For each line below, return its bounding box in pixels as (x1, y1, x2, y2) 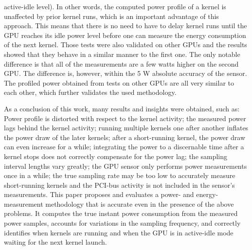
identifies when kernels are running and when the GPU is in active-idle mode (4, 227, 234, 237)
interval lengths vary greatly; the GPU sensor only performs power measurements (4, 161, 247, 171)
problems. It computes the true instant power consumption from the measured (4, 208, 238, 218)
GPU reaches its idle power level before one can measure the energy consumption (4, 30, 246, 40)
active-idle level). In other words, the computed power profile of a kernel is (4, 1, 226, 11)
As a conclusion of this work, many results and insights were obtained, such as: (4, 103, 240, 113)
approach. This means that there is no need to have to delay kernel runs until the (4, 20, 247, 31)
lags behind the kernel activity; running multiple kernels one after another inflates (4, 123, 249, 133)
